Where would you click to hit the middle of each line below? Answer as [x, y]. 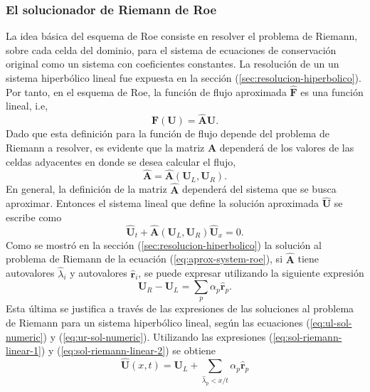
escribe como [34, 217]
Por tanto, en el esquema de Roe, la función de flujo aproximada [146, 91]
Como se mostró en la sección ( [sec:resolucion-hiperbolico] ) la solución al [164, 244]
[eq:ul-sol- [331, 323]
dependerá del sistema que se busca [259, 189]
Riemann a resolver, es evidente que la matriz [105, 148]
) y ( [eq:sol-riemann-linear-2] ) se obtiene [128, 350]
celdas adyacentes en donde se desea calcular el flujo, [121, 161]
